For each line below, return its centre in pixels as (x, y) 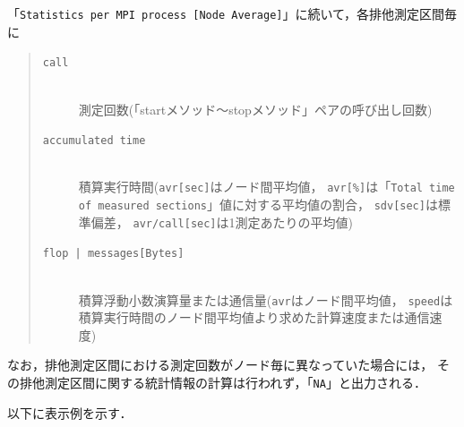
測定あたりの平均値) (294, 222)
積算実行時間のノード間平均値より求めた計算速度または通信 (254, 317)
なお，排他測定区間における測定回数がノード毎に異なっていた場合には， (220, 365)
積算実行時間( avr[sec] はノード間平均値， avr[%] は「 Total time (266, 187)
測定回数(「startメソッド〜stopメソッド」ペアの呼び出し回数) (255, 109)
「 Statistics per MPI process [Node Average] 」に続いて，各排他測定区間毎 (232, 13)
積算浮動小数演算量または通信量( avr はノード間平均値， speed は (266, 299)
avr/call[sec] (175, 223)
